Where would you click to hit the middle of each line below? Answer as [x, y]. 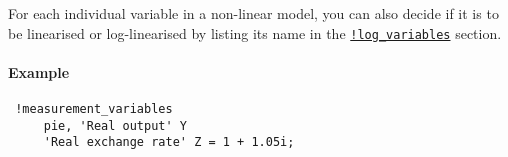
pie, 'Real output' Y [115, 125]
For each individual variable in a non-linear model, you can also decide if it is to [253, 13]
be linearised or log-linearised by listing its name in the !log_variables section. [255, 32]
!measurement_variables [94, 109]
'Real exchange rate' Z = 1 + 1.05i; [169, 142]
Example [39, 71]
